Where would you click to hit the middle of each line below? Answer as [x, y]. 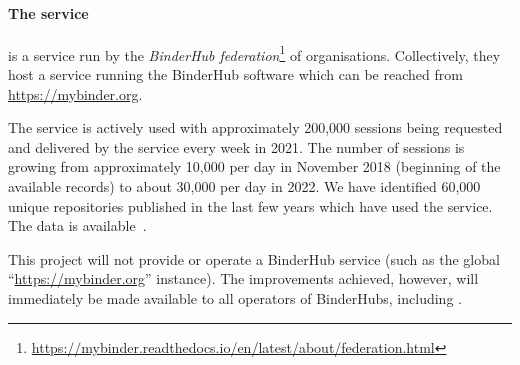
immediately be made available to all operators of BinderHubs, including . [235, 297]
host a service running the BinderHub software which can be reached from [235, 74]
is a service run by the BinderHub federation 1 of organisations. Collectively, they [254, 53]
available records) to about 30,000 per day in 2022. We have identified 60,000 [244, 186]
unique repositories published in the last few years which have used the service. [250, 205]
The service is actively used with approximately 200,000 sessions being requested [255, 127]
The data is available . [77, 225]
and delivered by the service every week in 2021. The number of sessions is [236, 146]
